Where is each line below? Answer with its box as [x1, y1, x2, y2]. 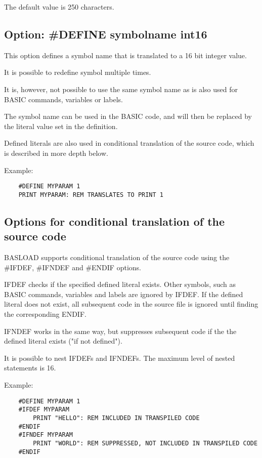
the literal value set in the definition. [4, 120, 118, 131]
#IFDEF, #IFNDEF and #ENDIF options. [4, 262, 141, 272]
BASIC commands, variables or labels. [4, 94, 123, 104]
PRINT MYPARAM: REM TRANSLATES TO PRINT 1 [18, 191, 163, 198]
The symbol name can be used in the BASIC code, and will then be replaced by [4, 111, 252, 121]
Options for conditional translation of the [4, 213, 225, 229]
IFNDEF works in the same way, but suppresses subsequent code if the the [4, 325, 237, 336]
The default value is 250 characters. [4, 2, 114, 12]
